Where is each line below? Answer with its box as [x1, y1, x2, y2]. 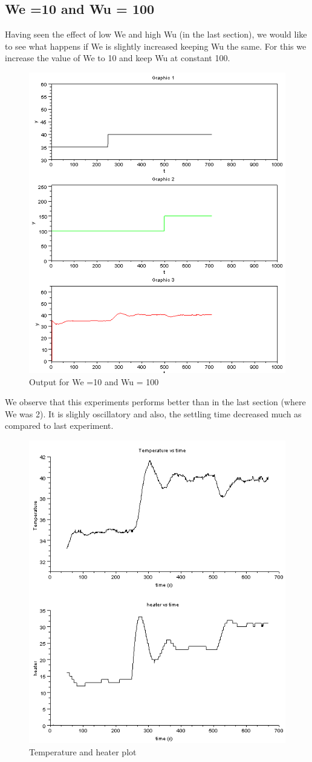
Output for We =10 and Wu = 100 [29, 375, 159, 388]
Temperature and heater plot [29, 745, 137, 758]
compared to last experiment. [5, 419, 114, 432]
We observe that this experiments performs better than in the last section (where [5, 396, 306, 408]
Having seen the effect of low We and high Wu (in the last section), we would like [5, 28, 307, 41]
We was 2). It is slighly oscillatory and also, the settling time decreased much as [5, 407, 302, 420]
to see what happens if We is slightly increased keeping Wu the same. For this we [5, 39, 307, 52]
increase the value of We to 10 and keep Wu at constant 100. [5, 51, 230, 64]
